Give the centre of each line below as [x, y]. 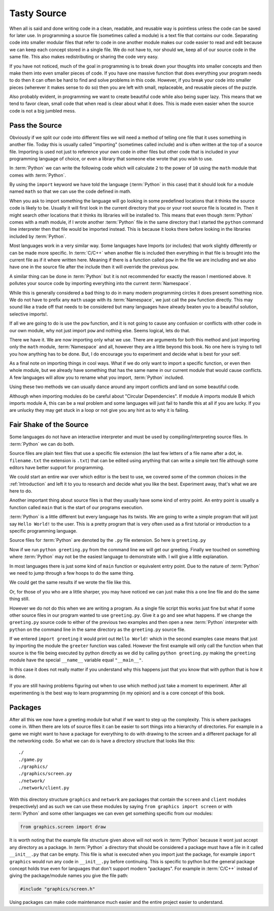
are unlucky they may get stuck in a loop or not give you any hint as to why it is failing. [99, 410]
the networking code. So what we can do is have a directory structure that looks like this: [102, 741]
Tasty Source [38, 13]
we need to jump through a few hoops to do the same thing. [72, 573]
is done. [18, 677]
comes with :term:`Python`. [38, 175]
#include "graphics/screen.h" [58, 889]
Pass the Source [36, 125]
